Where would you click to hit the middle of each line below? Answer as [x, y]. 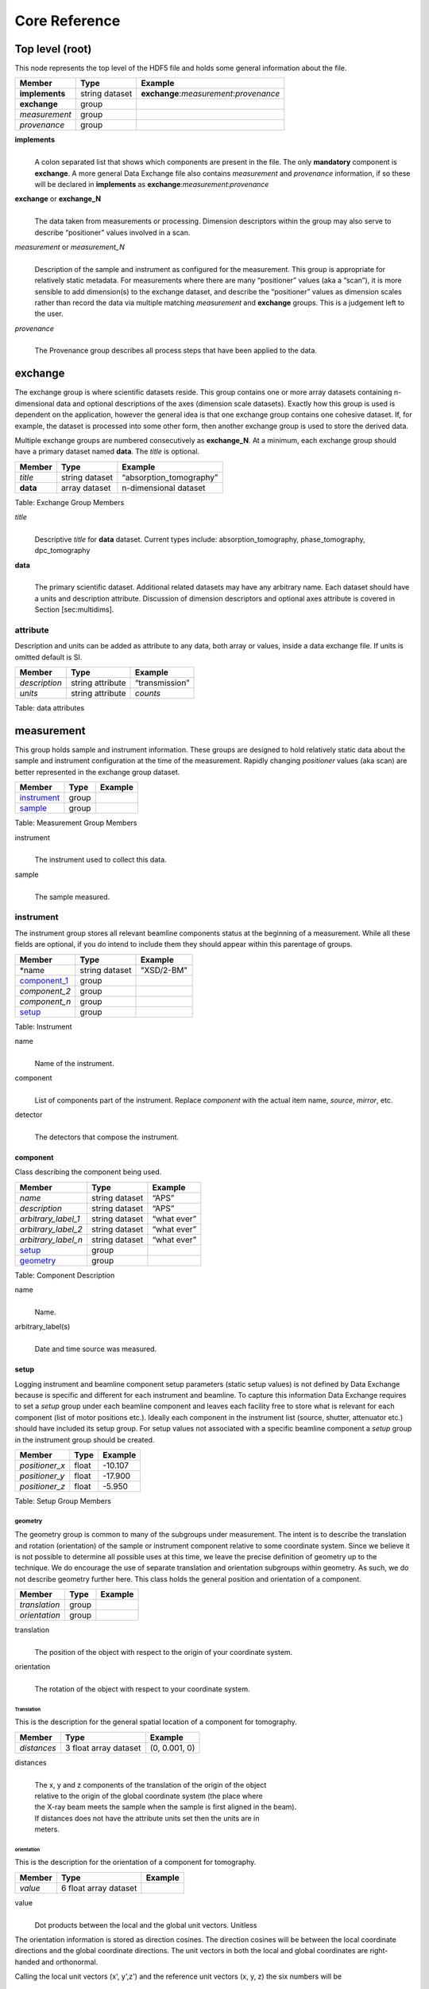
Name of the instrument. [74, 1063]
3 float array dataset [103, 1748]
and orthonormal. [70, 1962]
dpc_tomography [62, 551]
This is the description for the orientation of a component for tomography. [135, 1862]
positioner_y [42, 1476]
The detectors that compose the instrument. [106, 1137]
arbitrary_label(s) [43, 1327]
